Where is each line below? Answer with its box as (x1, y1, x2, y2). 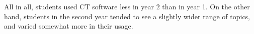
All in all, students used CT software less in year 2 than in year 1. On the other (4, 1, 250, 11)
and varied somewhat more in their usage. (4, 21, 133, 31)
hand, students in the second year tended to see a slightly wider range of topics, (4, 11, 250, 21)
